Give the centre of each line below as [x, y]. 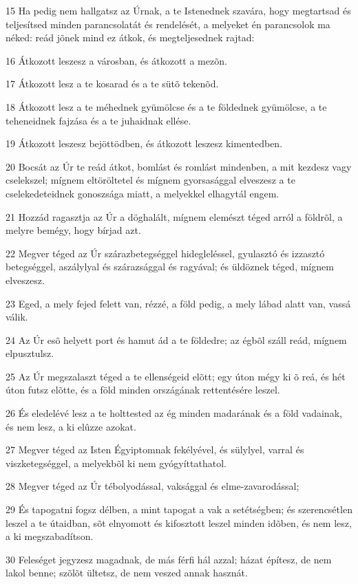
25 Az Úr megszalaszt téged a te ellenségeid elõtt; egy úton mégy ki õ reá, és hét [176, 376]
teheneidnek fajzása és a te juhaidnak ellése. [98, 120]
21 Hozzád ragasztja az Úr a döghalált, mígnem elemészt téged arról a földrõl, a [174, 216]
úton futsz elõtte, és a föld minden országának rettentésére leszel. [143, 390]
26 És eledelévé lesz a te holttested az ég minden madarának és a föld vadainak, [174, 413]
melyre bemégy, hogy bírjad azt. [73, 230]
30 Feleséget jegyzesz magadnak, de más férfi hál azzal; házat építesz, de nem [169, 559]
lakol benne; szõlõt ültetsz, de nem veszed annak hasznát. [127, 573]
